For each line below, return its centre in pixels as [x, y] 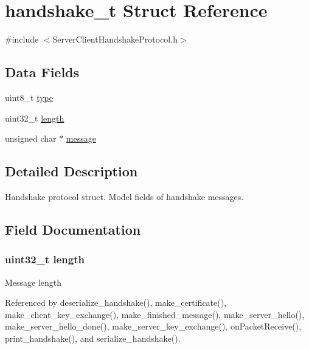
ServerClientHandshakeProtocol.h [115, 39]
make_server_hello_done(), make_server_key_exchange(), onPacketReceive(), [153, 326]
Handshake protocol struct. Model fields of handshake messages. [124, 196]
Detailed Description [71, 171]
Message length [33, 282]
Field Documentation [73, 229]
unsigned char [31, 138]
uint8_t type [29, 97]
